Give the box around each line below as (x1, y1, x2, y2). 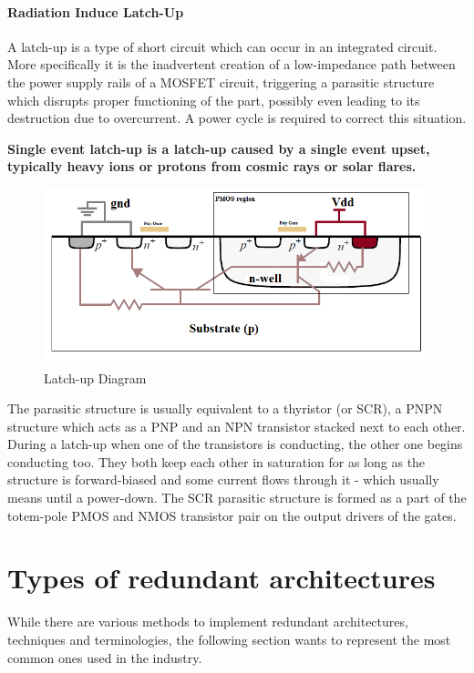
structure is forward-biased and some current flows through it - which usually (7, 470, 439, 489)
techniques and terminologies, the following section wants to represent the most (7, 629, 451, 648)
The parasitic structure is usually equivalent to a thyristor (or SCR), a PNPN (7, 399, 443, 418)
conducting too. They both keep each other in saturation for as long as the (7, 452, 426, 471)
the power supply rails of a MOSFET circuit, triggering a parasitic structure (7, 72, 435, 91)
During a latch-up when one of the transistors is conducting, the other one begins (7, 434, 463, 454)
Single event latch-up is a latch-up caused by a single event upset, (7, 138, 430, 158)
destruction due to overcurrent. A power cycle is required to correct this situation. (7, 108, 467, 127)
